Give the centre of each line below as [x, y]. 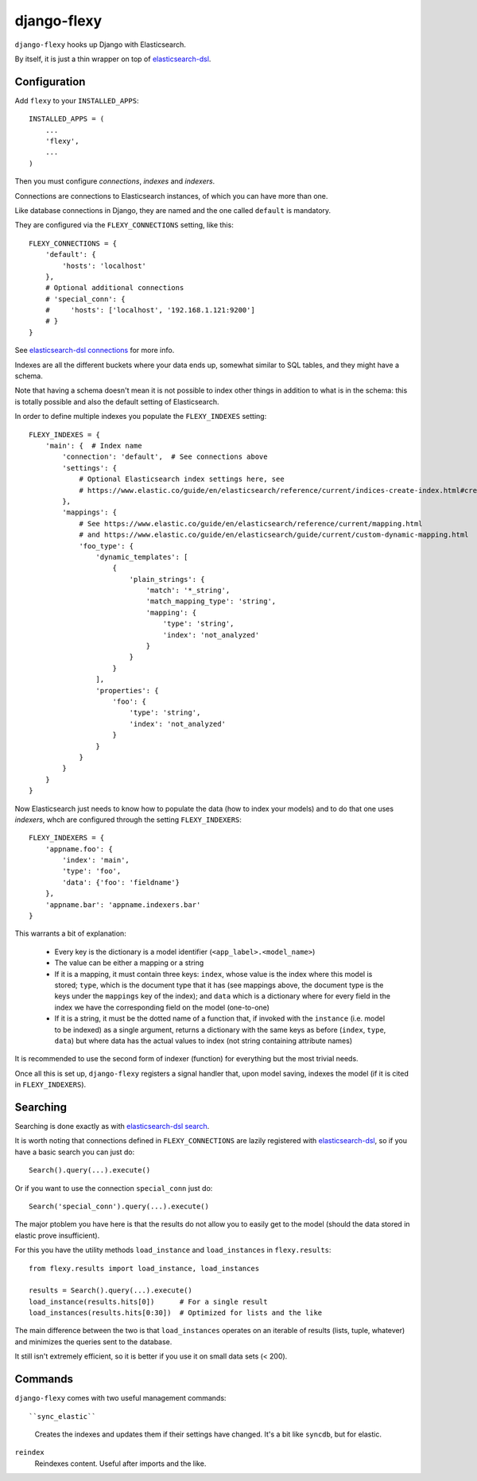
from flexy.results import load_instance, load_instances [144, 1268]
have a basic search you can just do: [75, 1152]
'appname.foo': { [79, 849]
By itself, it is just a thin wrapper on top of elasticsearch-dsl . [113, 59]
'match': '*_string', [188, 591]
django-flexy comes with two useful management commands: [120, 1398]
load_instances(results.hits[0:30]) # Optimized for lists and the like [176, 1313]
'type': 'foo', [92, 871]
